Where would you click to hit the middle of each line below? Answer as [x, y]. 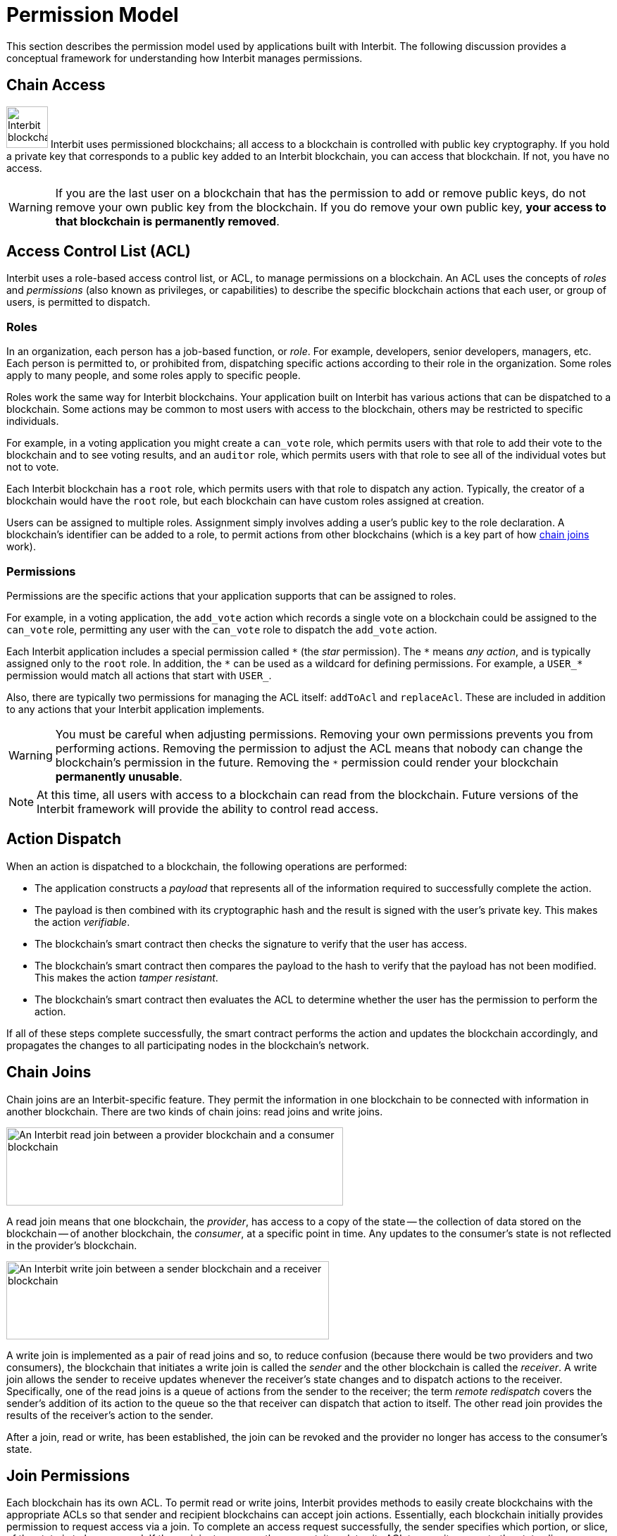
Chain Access [56, 85]
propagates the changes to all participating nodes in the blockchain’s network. [188, 1045]
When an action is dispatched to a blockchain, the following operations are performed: [207, 866]
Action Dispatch [64, 839]
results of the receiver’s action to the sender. [110, 1415]
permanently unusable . [119, 776]
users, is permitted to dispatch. [79, 302]
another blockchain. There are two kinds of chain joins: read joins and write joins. [195, 1111]
